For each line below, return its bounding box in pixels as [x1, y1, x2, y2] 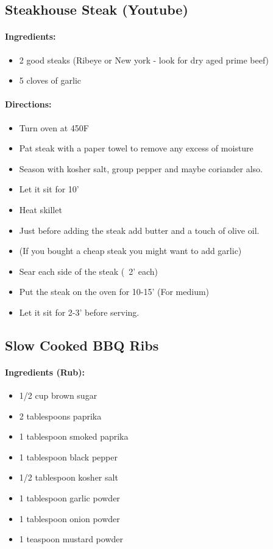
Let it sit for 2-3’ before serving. [19, 305, 140, 318]
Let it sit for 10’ [19, 183, 79, 195]
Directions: [5, 98, 52, 111]
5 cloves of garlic [19, 74, 82, 87]
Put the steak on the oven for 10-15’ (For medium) [19, 285, 210, 298]
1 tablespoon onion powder [19, 512, 120, 525]
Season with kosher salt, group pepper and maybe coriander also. [19, 162, 263, 175]
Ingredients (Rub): [5, 365, 85, 378]
